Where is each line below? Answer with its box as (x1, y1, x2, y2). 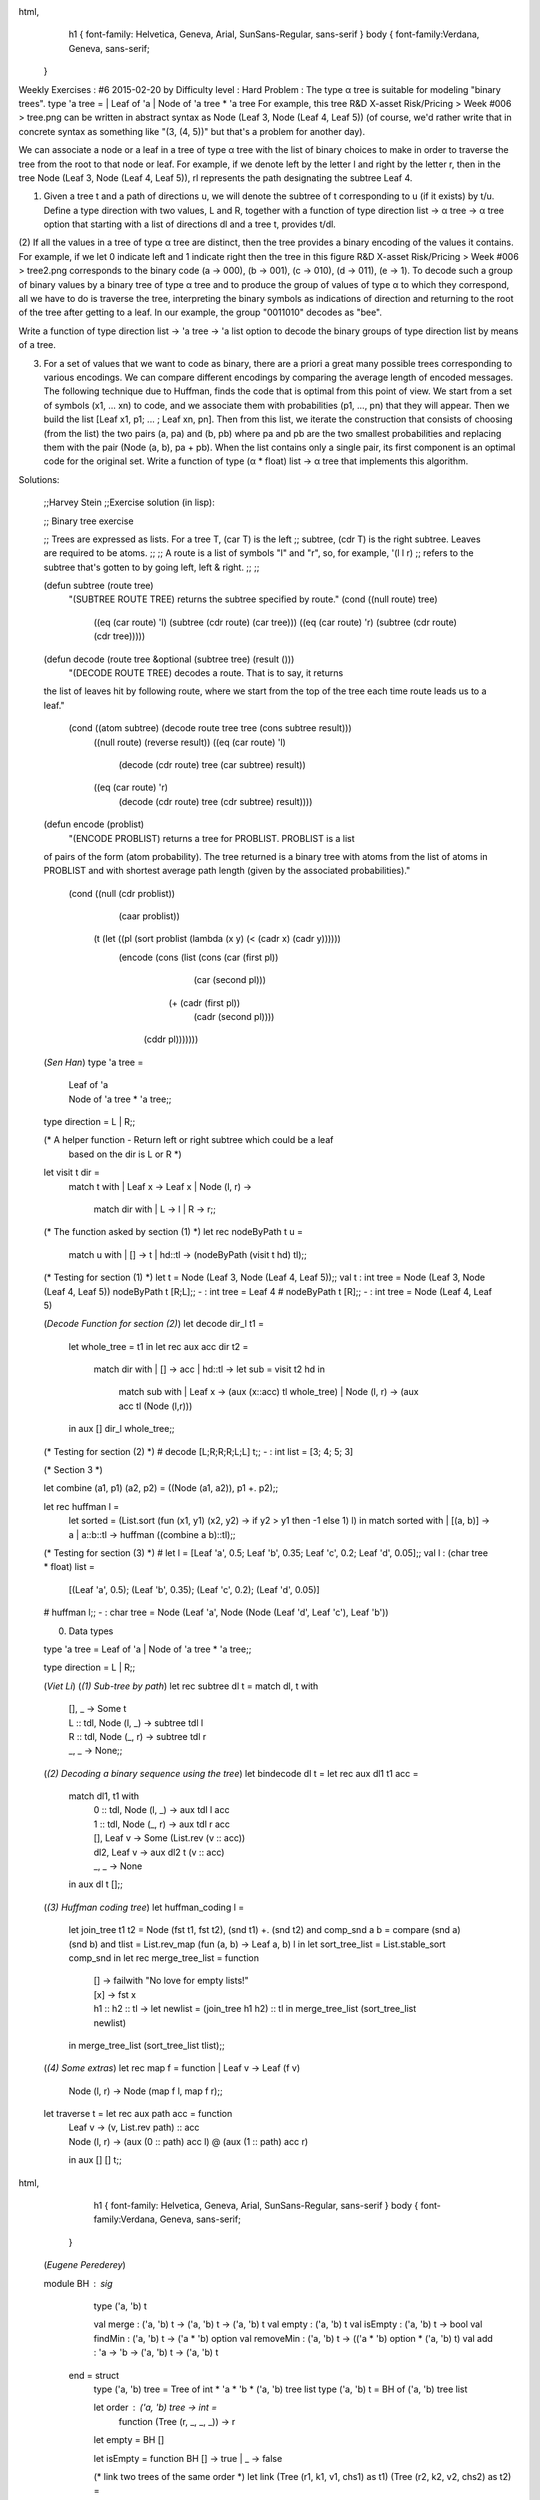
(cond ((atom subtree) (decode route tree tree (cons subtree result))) (68, 722, 352, 734)
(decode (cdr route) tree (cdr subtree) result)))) (118, 795, 313, 807)
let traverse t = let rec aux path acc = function (43, 2108, 233, 2120)
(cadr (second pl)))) (193, 1011, 275, 1023)
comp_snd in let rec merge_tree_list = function (68, 1951, 260, 1964)
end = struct (68, 2369, 120, 2381)
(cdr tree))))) (93, 630, 146, 642)
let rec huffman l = (43, 1500, 120, 1512)
